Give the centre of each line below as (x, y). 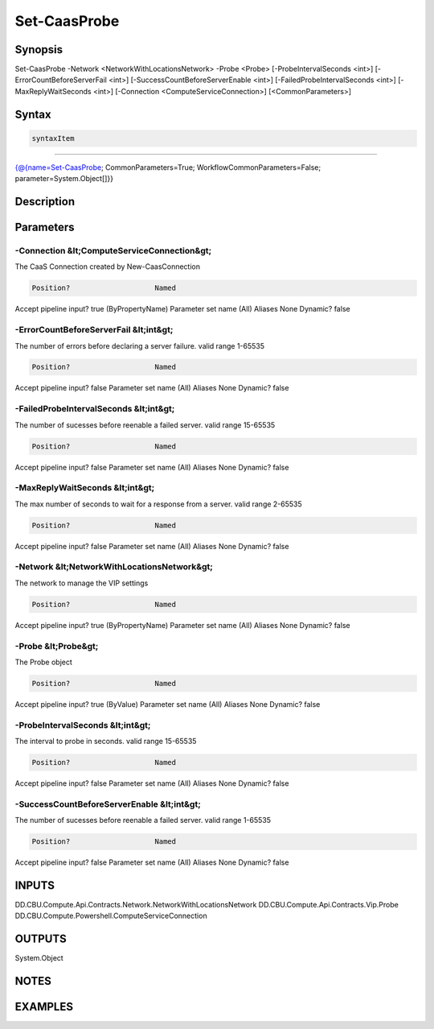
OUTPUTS (41, 939)
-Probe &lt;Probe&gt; (57, 646)
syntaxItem (53, 138)
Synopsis (39, 50)
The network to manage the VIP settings (82, 583)
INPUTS (35, 885)
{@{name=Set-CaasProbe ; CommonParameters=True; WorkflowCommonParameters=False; (168, 167)
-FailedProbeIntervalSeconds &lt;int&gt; (95, 409)
